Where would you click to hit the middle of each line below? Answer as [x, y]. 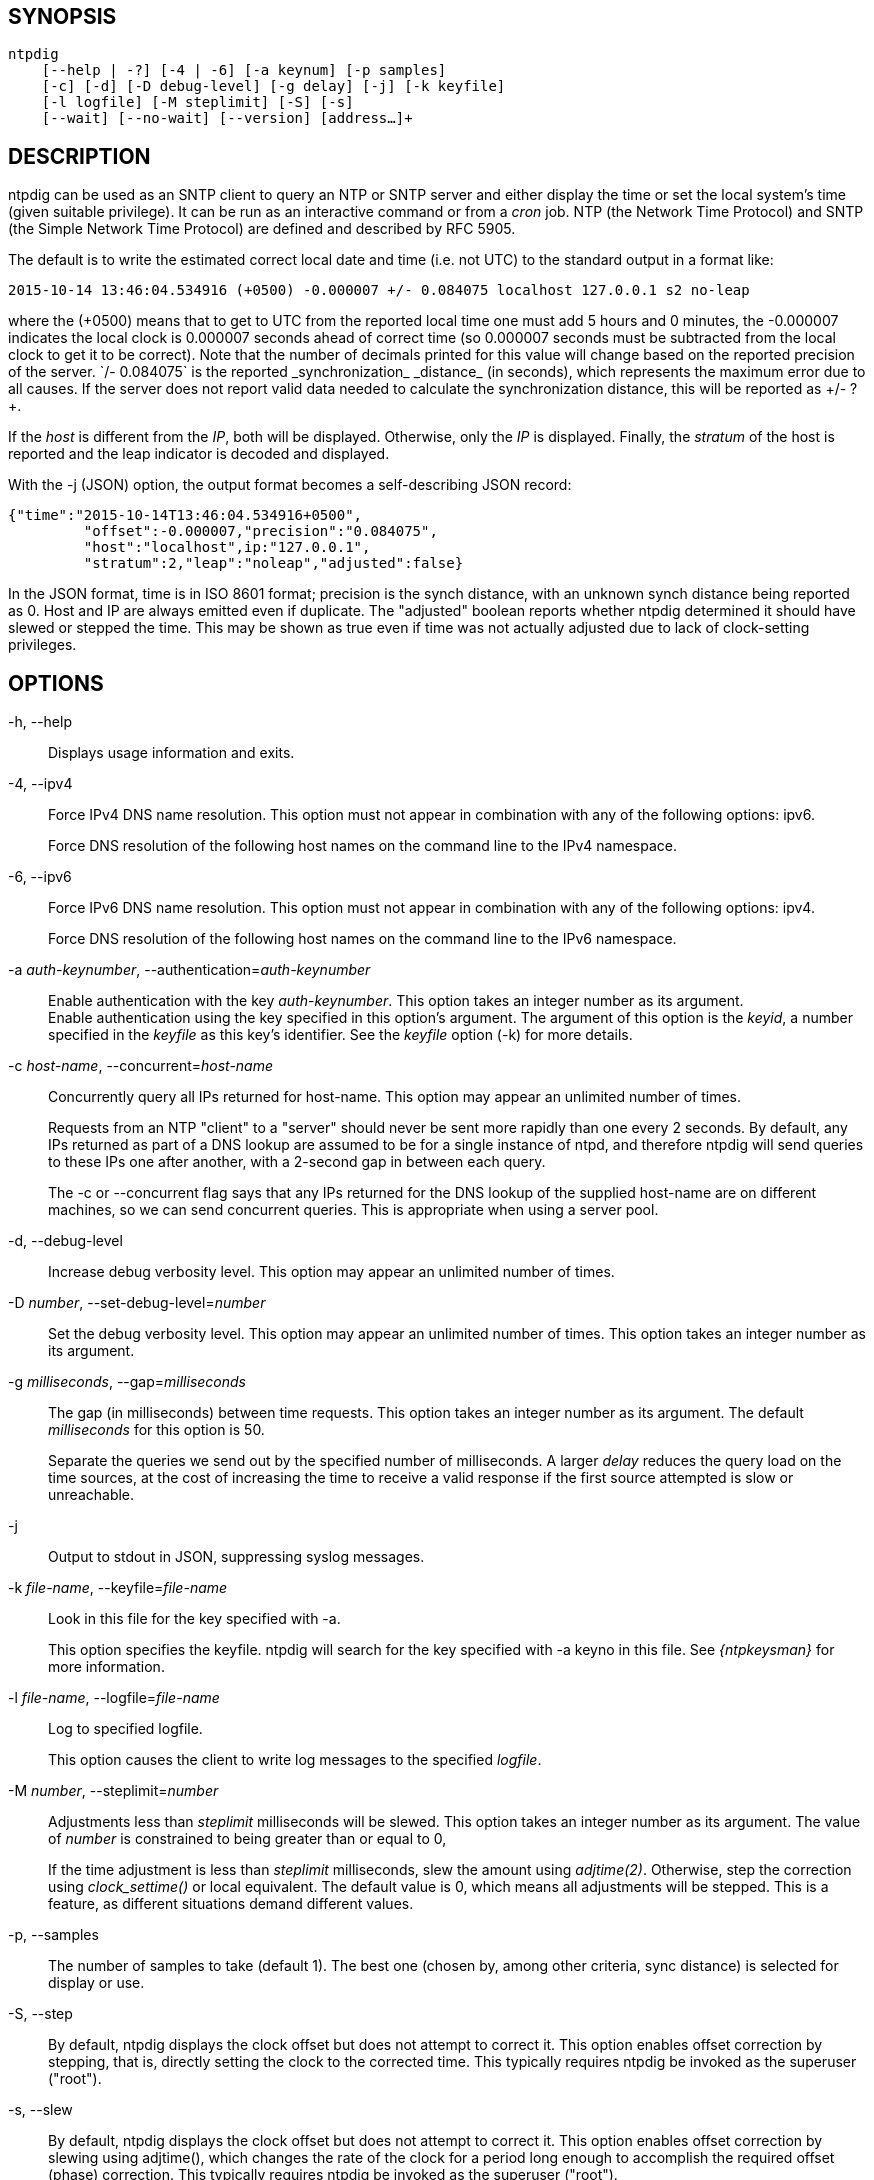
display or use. [96, 1983]
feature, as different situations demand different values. [231, 1904]
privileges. [42, 645]
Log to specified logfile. [125, 1729]
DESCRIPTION [79, 156]
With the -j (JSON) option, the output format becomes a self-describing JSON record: [290, 485]
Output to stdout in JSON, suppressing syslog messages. [236, 1557]
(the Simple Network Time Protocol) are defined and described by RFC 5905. [262, 229]
